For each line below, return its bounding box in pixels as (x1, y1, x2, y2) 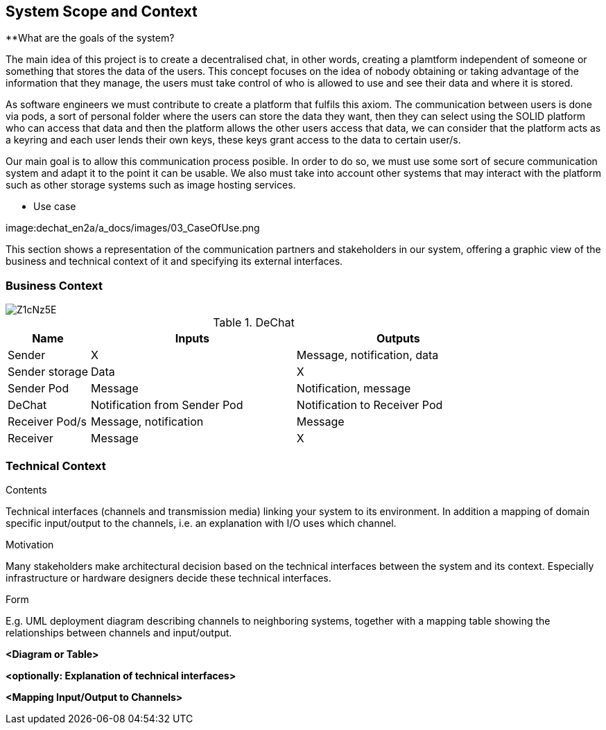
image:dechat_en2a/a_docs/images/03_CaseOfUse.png (6, 222, 260, 234)
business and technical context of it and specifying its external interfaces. (6, 255, 343, 268)
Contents (6, 483, 47, 496)
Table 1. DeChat (213, 315, 295, 330)
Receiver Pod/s (8, 415, 87, 429)
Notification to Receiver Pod (296, 398, 443, 412)
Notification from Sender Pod (90, 398, 243, 412)
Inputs (175, 331, 209, 346)
